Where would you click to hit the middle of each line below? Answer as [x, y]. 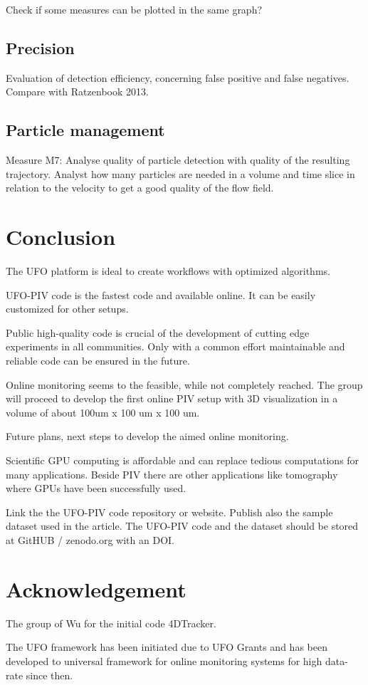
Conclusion [61, 237]
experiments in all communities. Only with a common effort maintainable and [175, 346]
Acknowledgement [96, 589]
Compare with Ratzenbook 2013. [77, 91]
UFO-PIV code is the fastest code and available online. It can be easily [161, 294]
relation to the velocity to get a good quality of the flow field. [140, 188]
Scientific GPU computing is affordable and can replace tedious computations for [183, 460]
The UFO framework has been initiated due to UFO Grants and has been [167, 647]
